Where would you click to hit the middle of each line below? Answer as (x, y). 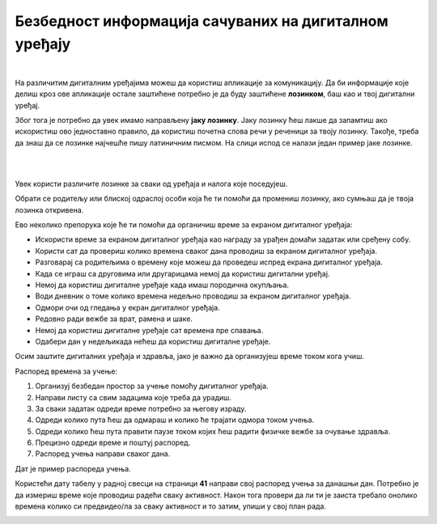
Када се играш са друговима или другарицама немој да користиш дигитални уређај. (182, 273)
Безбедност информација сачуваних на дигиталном (202, 21)
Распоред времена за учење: (66, 371)
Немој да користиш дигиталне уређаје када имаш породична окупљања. (162, 285)
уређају (43, 44)
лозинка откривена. (49, 209)
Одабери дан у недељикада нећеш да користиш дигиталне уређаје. (153, 341)
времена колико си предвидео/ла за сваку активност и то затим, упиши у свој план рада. (171, 506)
